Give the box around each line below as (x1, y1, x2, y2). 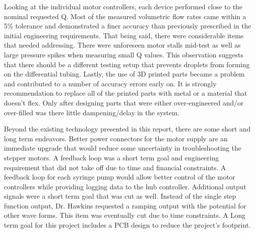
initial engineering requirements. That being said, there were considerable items (4, 30, 244, 40)
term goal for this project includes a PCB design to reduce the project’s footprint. (4, 220, 251, 230)
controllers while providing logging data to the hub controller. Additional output (4, 181, 247, 191)
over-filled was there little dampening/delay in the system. (4, 107, 180, 117)
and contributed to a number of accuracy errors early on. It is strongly (4, 78, 217, 88)
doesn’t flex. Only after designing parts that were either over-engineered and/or (4, 97, 244, 107)
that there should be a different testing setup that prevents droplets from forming (4, 59, 250, 69)
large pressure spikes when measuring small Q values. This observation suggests (4, 49, 244, 59)
